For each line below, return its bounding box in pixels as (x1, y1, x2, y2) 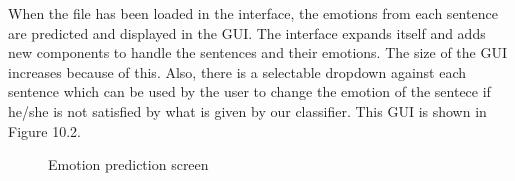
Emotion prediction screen (48, 154, 209, 175)
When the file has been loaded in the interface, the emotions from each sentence (8, 3, 498, 23)
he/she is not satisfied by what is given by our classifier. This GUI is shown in (8, 100, 487, 121)
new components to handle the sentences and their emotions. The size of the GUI (8, 42, 508, 63)
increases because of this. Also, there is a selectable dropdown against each (8, 61, 467, 82)
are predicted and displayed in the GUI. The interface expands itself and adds (8, 22, 486, 43)
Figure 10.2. (8, 120, 81, 141)
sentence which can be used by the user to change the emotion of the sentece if (8, 81, 491, 102)
